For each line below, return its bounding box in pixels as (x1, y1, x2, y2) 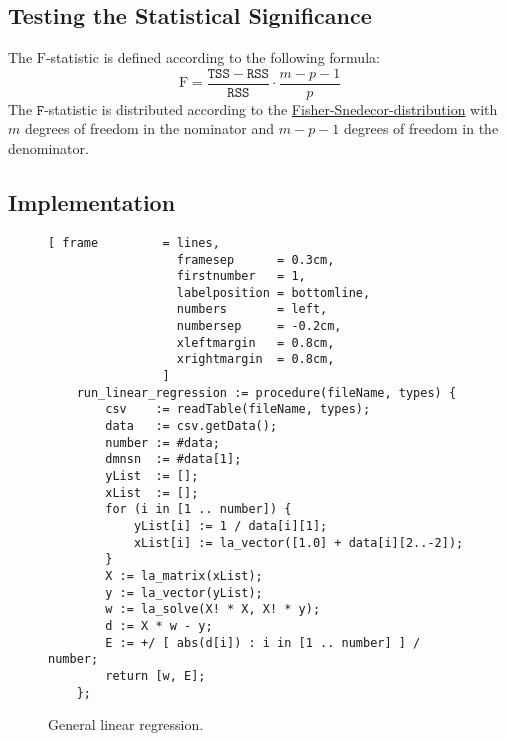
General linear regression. (48, 714, 204, 735)
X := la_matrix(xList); (105, 568, 263, 583)
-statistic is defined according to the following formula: (45, 47, 380, 68)
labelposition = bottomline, (176, 285, 371, 300)
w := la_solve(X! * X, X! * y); (105, 602, 321, 617)
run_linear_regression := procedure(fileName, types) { (76, 385, 457, 400)
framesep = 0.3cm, (176, 252, 335, 267)
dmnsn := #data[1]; (105, 452, 242, 467)
